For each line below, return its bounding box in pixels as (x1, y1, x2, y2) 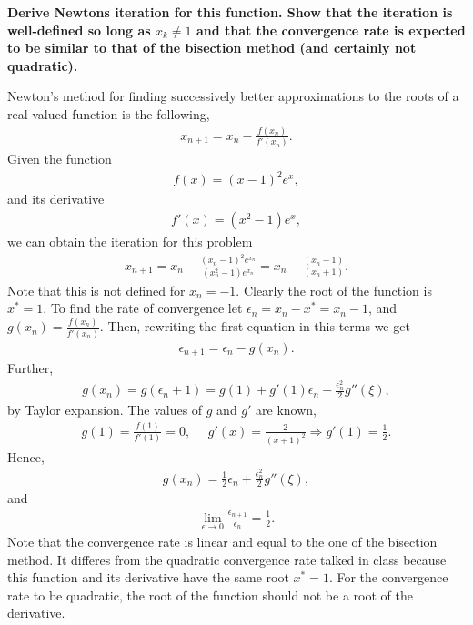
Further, (7, 358, 54, 378)
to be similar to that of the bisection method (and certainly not (7, 38, 417, 57)
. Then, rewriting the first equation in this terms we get (99, 317, 410, 336)
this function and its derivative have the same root (7, 568, 289, 587)
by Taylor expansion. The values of (7, 399, 203, 418)
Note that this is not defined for (7, 280, 186, 299)
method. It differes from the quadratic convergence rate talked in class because (7, 549, 447, 569)
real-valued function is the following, (7, 104, 210, 123)
